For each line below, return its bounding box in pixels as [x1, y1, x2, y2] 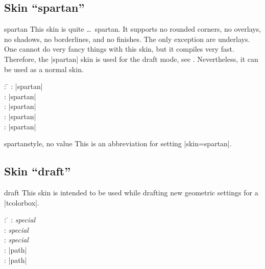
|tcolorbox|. [4, 197, 39, 208]
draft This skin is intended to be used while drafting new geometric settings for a [4, 187, 258, 197]
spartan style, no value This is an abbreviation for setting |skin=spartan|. [4, 138, 232, 149]
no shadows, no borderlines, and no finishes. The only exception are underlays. [4, 33, 250, 44]
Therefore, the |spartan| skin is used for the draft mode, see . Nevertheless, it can [4, 53, 258, 64]
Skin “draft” [4, 163, 71, 179]
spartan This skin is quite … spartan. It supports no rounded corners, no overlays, [4, 24, 261, 34]
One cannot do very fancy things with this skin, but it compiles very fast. [4, 43, 234, 54]
